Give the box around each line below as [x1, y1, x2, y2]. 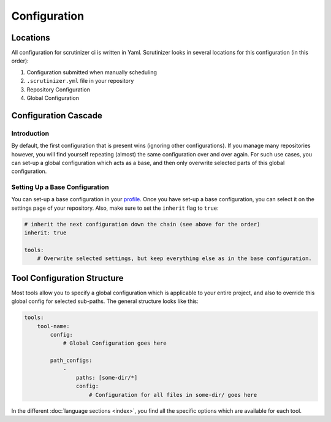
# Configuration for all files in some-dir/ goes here [89, 391, 257, 398]
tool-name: [37, 323, 70, 329]
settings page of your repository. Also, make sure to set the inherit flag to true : [11, 204, 219, 212]
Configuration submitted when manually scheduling [26, 68, 158, 76]
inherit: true [24, 229, 67, 236]
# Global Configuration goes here [63, 340, 167, 347]
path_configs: [50, 357, 93, 364]
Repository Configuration [26, 86, 90, 93]
